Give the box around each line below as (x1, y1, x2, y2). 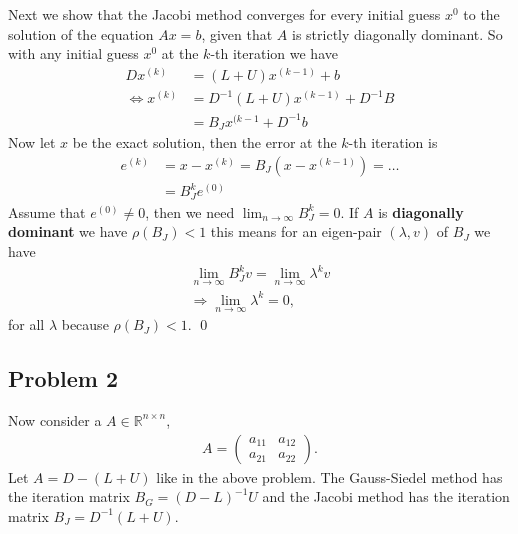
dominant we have (8, 221, 128, 242)
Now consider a (8, 409, 102, 430)
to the (463, 3, 500, 24)
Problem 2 (8, 363, 118, 394)
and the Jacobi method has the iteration (262, 486, 510, 507)
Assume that (8, 201, 86, 222)
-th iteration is (348, 132, 438, 153)
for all (8, 314, 45, 335)
